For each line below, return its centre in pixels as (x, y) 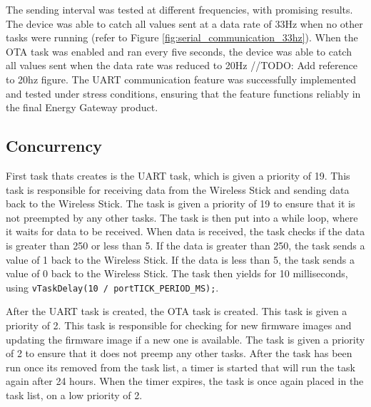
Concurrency (54, 146)
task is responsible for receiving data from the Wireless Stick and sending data (178, 189)
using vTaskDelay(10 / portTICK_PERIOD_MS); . (112, 287)
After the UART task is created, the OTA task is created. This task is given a (177, 311)
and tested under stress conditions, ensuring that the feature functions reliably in (183, 93)
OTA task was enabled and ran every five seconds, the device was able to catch (179, 51)
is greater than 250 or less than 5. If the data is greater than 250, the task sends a (185, 245)
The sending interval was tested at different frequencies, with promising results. (179, 9)
